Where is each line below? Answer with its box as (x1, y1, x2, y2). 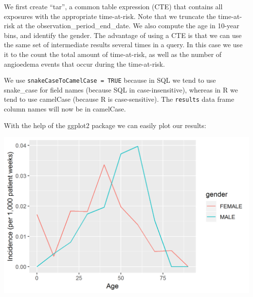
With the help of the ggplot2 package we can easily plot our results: (4, 120, 206, 130)
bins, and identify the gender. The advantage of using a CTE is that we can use (4, 30, 242, 40)
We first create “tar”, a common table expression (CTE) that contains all (4, 1, 223, 11)
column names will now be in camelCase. (4, 104, 126, 114)
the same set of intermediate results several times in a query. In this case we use (4, 39, 243, 50)
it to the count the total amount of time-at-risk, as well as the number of (4, 49, 222, 59)
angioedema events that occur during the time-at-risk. (4, 58, 165, 69)
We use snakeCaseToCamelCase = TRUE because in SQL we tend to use (4, 75, 216, 85)
